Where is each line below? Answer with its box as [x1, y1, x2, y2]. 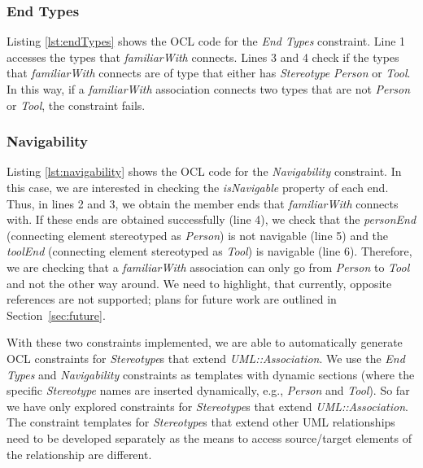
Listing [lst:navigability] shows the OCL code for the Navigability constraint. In [7, 163, 402, 180]
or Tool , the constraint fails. [7, 96, 146, 113]
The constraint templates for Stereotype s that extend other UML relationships [7, 413, 395, 431]
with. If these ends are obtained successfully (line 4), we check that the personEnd [7, 211, 416, 228]
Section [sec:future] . [7, 306, 106, 323]
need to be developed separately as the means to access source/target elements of [7, 429, 412, 446]
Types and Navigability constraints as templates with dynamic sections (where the [7, 365, 415, 383]
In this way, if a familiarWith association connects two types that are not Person [7, 81, 411, 97]
